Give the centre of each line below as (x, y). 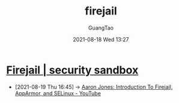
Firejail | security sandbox (72, 70)
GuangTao (101, 28)
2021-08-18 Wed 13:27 (101, 39)
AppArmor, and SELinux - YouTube (58, 93)
